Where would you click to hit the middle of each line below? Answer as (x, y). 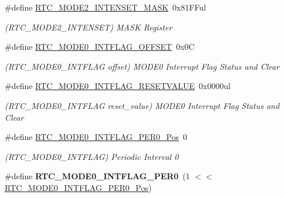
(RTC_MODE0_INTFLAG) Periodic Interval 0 (92, 156)
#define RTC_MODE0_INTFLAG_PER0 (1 (97, 176)
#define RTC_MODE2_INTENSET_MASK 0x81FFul (106, 7)
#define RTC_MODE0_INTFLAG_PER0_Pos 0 (96, 137)
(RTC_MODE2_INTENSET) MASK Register (89, 27)
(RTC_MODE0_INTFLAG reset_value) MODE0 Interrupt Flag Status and (142, 105)
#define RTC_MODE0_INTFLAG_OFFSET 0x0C (100, 47)
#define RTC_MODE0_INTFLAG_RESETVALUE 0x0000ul (118, 86)
